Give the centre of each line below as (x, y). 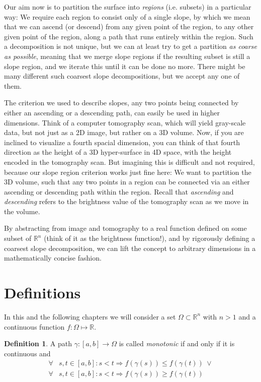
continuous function (34, 326)
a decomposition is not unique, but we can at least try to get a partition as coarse (130, 46)
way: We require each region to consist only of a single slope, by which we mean (127, 16)
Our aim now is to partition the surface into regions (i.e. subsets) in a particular (128, 7)
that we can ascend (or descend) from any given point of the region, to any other (129, 26)
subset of (18, 238)
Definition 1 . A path (38, 343)
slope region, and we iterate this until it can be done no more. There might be (125, 66)
